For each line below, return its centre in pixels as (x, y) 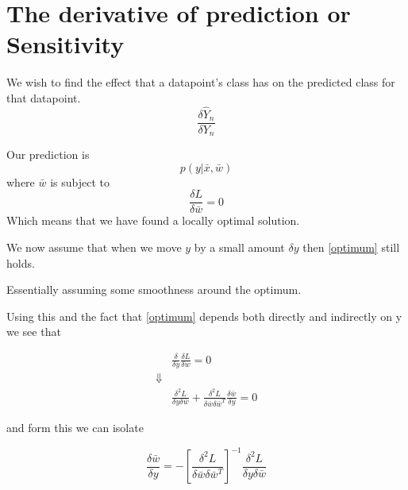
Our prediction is (48, 154)
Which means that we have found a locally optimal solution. (153, 220)
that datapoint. (44, 97)
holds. (21, 262)
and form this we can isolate (75, 427)
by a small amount (239, 247)
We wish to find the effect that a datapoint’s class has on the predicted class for (201, 82)
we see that (34, 332)
